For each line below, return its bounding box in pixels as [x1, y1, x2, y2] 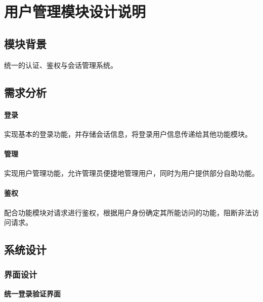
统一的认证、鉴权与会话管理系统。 [4, 59, 117, 70]
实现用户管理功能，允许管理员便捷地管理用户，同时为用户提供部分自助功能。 [4, 168, 259, 178]
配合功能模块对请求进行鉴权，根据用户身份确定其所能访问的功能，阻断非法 [4, 207, 252, 217]
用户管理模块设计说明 [4, 1, 146, 22]
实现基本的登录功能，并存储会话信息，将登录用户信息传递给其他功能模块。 [4, 128, 252, 139]
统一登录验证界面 [4, 288, 61, 298]
